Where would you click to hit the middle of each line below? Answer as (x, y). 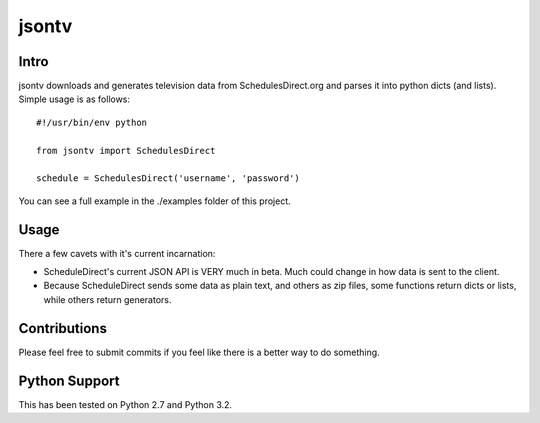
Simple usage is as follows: (74, 99)
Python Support (69, 380)
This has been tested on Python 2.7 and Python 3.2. (125, 404)
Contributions (62, 328)
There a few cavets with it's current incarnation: (117, 253)
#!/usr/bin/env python (92, 122)
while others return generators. (107, 299)
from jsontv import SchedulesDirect (126, 150)
